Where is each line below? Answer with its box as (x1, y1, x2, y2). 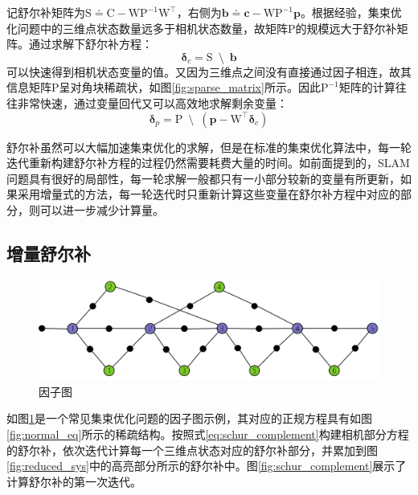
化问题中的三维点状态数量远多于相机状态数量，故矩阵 (6, 19, 288, 36)
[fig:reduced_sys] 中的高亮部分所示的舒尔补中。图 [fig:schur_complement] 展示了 (6, 457, 407, 474)
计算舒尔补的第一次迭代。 (6, 472, 141, 489)
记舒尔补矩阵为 (6, 4, 85, 20)
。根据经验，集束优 (300, 4, 402, 20)
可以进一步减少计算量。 (39, 201, 164, 218)
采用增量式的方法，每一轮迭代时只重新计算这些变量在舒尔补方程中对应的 (17, 186, 400, 202)
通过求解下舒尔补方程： (28, 35, 153, 52)
